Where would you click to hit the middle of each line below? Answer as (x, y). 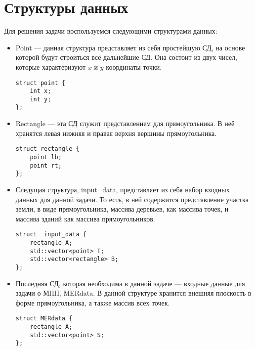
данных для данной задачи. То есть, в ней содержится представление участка (132, 199)
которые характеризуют (51, 66)
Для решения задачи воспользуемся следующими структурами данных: (111, 31)
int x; (41, 91)
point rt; (46, 165)
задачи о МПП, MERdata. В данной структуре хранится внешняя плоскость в (133, 293)
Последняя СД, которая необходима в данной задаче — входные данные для (130, 283)
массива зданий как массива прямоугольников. (85, 218)
